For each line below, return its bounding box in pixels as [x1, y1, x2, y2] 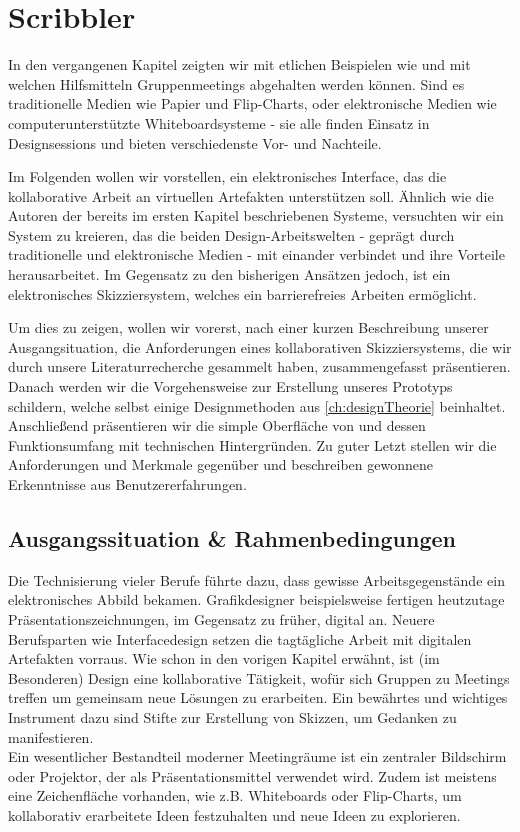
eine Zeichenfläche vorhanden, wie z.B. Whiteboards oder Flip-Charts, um [8, 785, 462, 806]
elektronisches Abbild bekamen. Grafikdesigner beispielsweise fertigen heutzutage [8, 589, 505, 610]
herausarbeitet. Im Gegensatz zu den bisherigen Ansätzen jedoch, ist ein [8, 264, 451, 285]
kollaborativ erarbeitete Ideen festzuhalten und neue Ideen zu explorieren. [8, 804, 461, 825]
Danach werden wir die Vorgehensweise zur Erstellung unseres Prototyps [8, 376, 453, 397]
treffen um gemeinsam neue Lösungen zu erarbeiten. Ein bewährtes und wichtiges [8, 687, 508, 708]
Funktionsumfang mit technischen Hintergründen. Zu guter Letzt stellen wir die [8, 434, 497, 455]
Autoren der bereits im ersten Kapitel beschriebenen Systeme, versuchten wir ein [8, 205, 504, 226]
